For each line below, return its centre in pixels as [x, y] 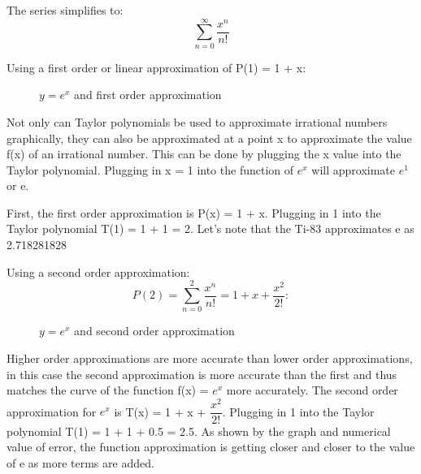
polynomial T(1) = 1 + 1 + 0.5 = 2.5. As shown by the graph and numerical [199, 431]
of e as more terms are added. [80, 463]
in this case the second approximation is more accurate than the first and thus [202, 374]
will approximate [353, 169]
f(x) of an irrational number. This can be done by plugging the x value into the [204, 154]
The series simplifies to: [65, 10]
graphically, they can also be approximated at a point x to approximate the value [209, 138]
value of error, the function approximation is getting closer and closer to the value [211, 447]
